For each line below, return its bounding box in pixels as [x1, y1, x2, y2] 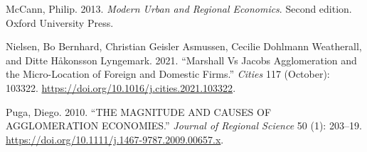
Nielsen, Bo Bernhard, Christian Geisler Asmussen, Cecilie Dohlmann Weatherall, [6, 39, 362, 54]
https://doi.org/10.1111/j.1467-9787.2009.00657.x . [6, 131, 224, 146]
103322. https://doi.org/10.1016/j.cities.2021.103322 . [6, 80, 236, 95]
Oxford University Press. [6, 15, 114, 30]
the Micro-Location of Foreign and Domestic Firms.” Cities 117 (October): [6, 66, 330, 81]
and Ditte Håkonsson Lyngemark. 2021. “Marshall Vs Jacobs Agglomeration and [6, 52, 357, 67]
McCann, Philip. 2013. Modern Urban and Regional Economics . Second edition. [6, 1, 352, 16]
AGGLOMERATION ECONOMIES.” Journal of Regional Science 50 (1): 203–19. [6, 118, 362, 133]
